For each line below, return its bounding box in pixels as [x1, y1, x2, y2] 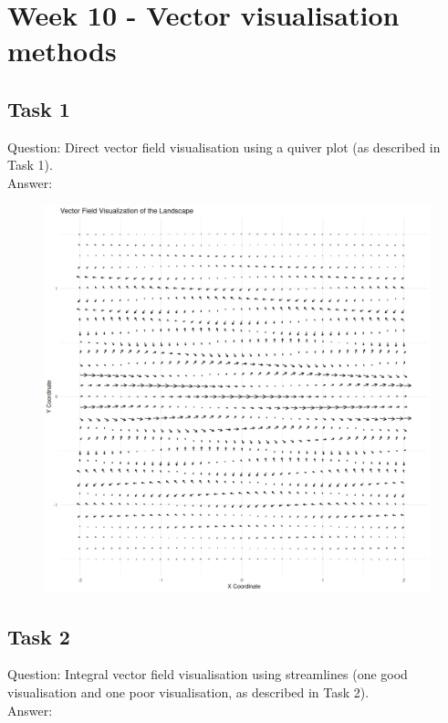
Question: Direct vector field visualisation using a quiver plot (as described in [7, 137, 441, 156]
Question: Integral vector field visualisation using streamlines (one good [7, 665, 408, 684]
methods [7, 32, 117, 69]
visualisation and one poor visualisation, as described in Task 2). [7, 682, 370, 701]
